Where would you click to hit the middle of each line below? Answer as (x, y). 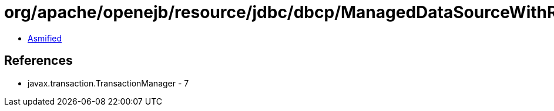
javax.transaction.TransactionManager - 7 (108, 83)
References (38, 61)
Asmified (45, 38)
